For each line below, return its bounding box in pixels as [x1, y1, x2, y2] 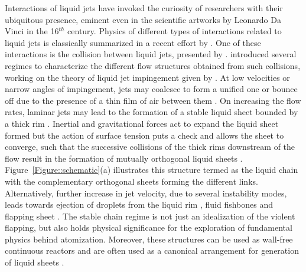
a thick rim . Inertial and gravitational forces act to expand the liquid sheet [5, 117, 279, 129]
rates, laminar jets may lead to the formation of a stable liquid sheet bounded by [5, 106, 298, 118]
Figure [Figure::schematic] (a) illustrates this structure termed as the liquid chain [5, 163, 298, 176]
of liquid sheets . [5, 256, 64, 268]
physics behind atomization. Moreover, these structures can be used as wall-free [5, 232, 293, 245]
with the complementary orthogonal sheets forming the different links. [5, 175, 258, 187]
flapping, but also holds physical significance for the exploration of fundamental [5, 221, 292, 234]
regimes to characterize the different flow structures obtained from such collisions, [5, 59, 301, 71]
